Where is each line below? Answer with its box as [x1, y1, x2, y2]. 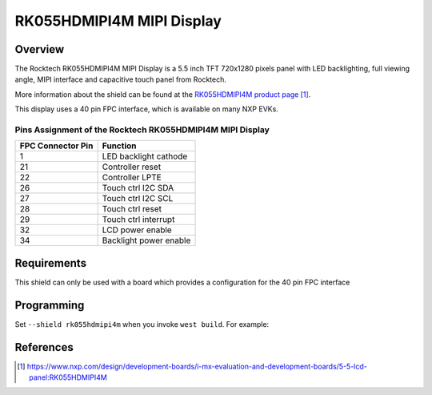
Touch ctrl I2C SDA [102, 183, 174, 194]
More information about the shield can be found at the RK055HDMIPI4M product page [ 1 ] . [14, 89, 311, 99]
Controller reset [102, 161, 162, 172]
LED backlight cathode [102, 151, 188, 162]
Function [102, 140, 137, 151]
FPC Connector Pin [19, 140, 94, 151]
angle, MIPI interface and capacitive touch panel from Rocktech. [14, 75, 227, 84]
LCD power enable [102, 224, 172, 236]
